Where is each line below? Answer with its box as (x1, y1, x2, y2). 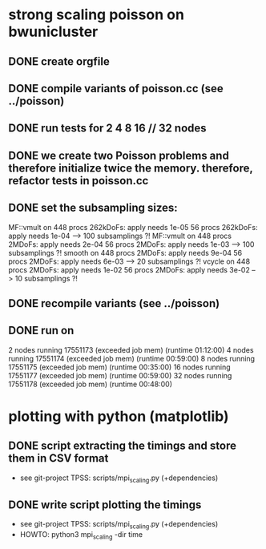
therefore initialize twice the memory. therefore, (8, 161, 253, 175)
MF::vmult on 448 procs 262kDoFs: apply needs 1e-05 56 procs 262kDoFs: (8, 222, 258, 232)
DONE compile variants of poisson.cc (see (8, 82, 224, 95)
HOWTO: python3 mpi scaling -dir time (19, 530, 143, 541)
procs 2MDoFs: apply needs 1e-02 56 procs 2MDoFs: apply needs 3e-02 (8, 264, 250, 274)
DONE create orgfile (8, 54, 110, 68)
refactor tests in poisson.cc (8, 174, 149, 188)
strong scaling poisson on (8, 6, 184, 24)
